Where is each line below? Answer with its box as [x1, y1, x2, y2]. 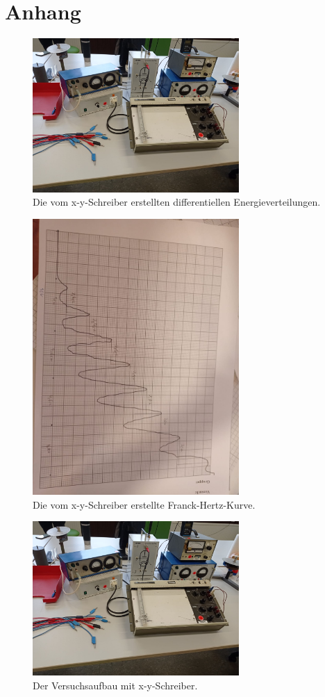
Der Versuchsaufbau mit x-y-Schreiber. [33, 678, 198, 692]
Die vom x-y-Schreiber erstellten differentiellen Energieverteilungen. [33, 195, 321, 209]
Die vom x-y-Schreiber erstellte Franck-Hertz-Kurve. [33, 497, 256, 511]
